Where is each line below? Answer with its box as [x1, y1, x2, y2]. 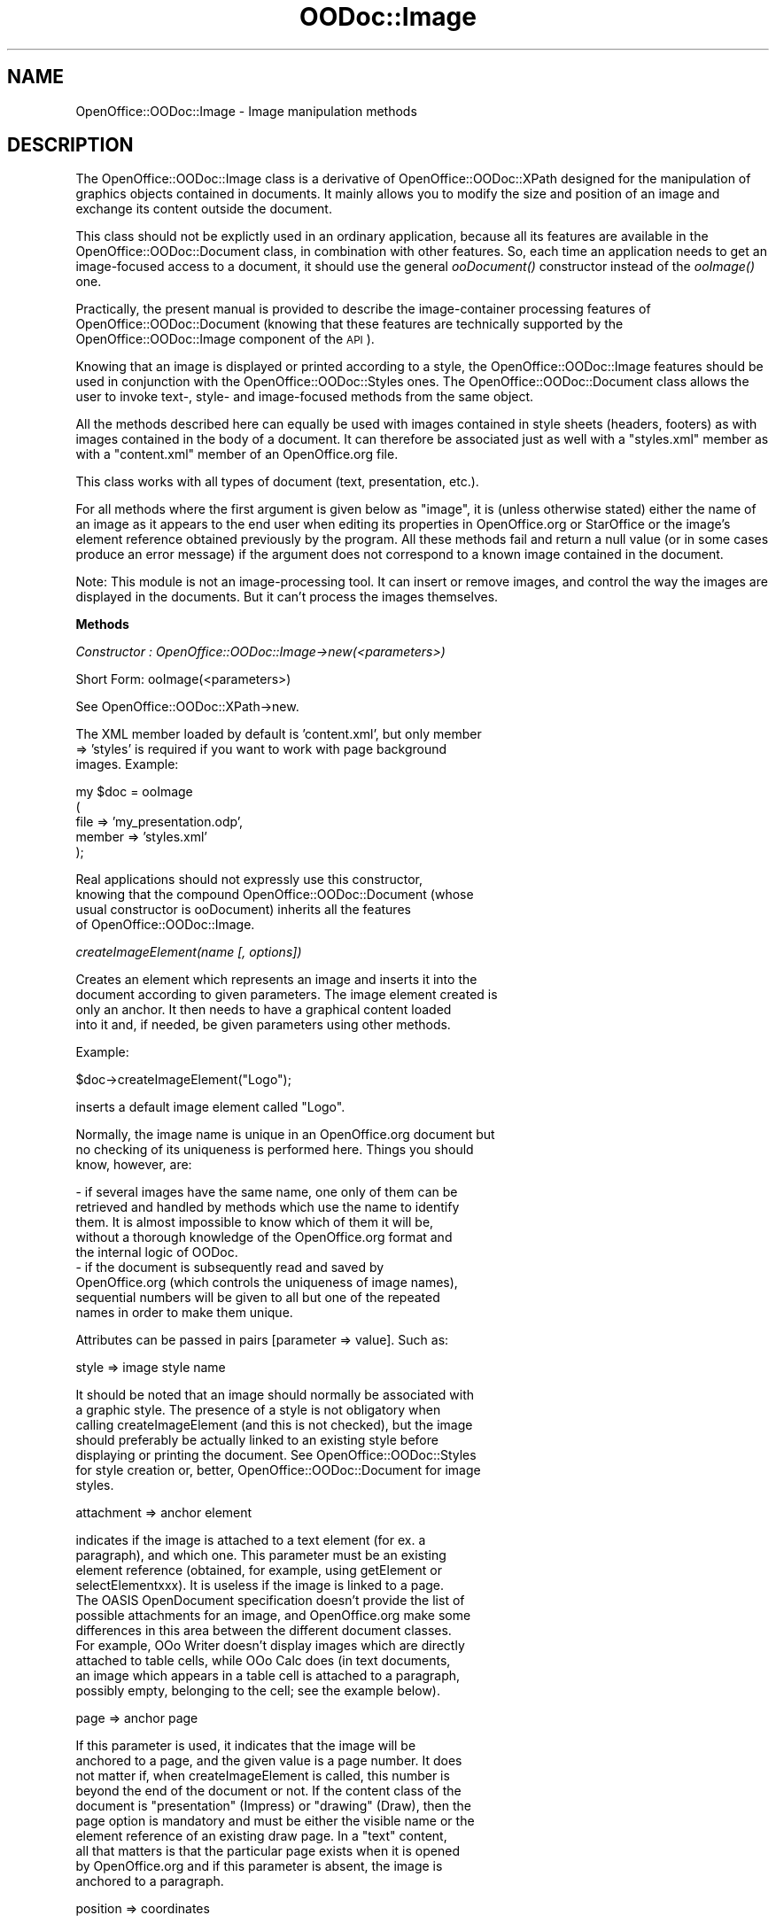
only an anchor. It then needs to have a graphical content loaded [75, 1002, 452, 1018]
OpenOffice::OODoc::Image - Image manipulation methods [75, 103, 417, 119]
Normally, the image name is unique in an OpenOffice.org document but [75, 1127, 495, 1143]
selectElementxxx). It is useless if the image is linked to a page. [75, 1578, 445, 1593]
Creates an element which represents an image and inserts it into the [75, 972, 477, 988]
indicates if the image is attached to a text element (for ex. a [75, 1532, 426, 1548]
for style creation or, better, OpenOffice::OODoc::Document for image [75, 1462, 481, 1478]
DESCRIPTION [7, 134, 134, 157]
